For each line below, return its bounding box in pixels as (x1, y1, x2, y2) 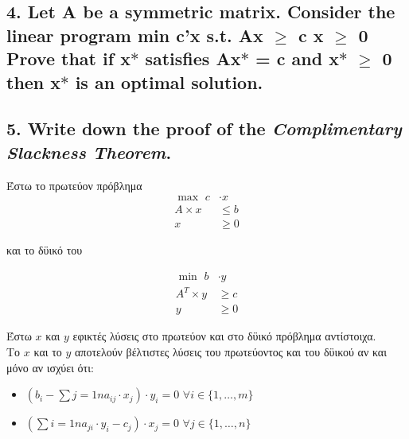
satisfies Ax (145, 46, 241, 71)
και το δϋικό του (6, 242, 83, 258)
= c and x (255, 46, 339, 71)
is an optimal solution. (75, 69, 263, 94)
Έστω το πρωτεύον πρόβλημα (6, 177, 142, 193)
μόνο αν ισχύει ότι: (6, 359, 94, 375)
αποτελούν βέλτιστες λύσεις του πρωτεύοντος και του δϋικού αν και (74, 344, 387, 360)
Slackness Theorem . (6, 139, 172, 164)
